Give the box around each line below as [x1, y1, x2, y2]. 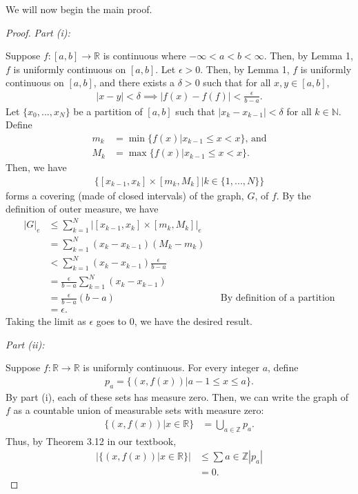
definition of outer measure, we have [6, 201, 159, 216]
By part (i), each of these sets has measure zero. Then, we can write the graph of [6, 389, 348, 404]
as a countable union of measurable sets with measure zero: [13, 403, 264, 417]
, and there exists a [93, 75, 175, 90]
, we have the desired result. [134, 314, 252, 328]
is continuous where [103, 48, 186, 63]
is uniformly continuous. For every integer [83, 360, 259, 375]
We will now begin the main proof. [6, 2, 152, 16]
